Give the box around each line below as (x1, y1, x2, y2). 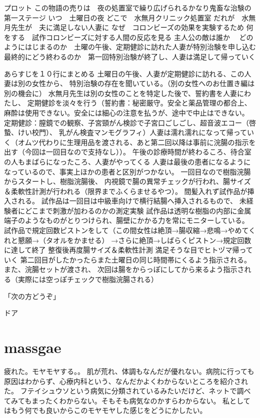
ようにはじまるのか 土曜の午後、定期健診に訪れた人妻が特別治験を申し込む (4, 41, 256, 52)
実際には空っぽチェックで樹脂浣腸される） (17, 274, 158, 284)
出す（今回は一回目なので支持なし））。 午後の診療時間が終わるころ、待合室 (4, 146, 251, 157)
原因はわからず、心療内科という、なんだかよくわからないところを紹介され (4, 375, 248, 386)
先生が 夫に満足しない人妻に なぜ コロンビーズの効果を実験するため (10, 22, 244, 32)
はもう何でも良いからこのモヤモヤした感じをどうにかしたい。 (4, 405, 207, 415)
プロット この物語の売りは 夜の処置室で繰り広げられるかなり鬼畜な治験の (4, 2, 251, 12)
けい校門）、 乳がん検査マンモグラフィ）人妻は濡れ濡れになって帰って (17, 127, 247, 137)
